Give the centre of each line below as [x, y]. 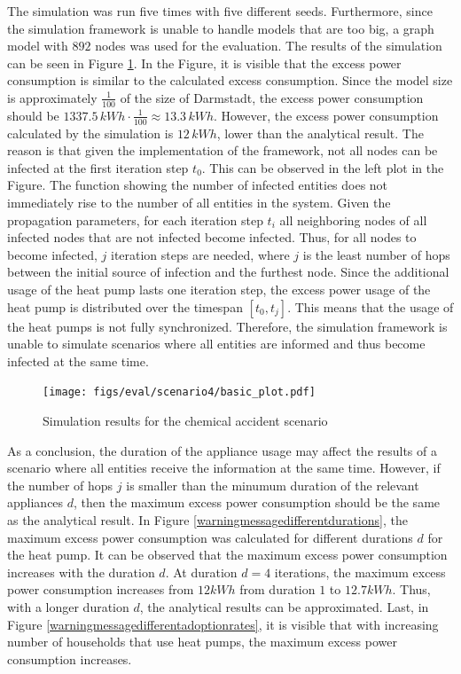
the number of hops [60, 485]
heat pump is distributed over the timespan [125, 306]
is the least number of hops [376, 254]
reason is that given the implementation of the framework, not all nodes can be [223, 150]
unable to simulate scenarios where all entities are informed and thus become [216, 344]
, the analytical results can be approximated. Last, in [284, 606]
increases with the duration [81, 572]
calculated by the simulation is [90, 133]
